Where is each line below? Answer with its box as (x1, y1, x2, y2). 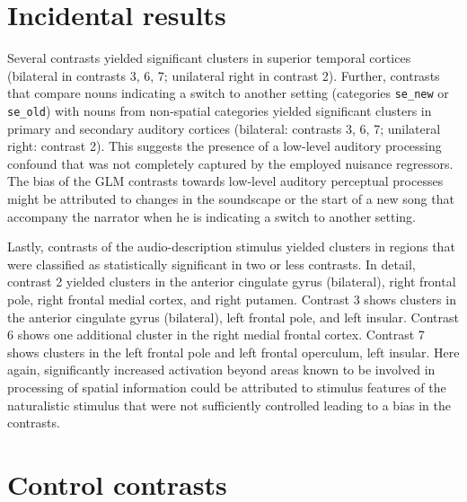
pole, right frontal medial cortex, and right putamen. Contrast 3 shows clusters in (7, 289, 456, 308)
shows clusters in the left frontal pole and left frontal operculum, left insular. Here (7, 342, 460, 361)
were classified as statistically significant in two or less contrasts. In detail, (7, 254, 416, 273)
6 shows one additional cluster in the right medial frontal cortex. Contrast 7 (7, 325, 425, 344)
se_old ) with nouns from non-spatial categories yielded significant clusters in (7, 101, 432, 119)
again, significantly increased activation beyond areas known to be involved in (7, 360, 436, 379)
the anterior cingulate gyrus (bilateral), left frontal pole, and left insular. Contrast (7, 307, 460, 326)
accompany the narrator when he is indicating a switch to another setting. (7, 207, 416, 225)
